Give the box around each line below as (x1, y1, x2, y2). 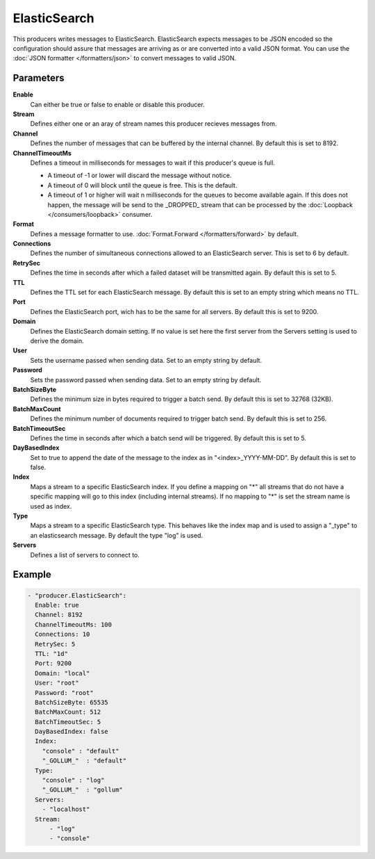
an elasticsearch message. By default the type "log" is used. (30, 531, 203, 539)
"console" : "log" (42, 776, 105, 785)
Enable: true (35, 601, 79, 609)
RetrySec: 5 (35, 640, 76, 648)
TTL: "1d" (35, 650, 69, 657)
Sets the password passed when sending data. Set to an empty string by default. (30, 375, 262, 384)
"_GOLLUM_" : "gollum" (42, 786, 123, 794)
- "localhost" (42, 805, 90, 813)
